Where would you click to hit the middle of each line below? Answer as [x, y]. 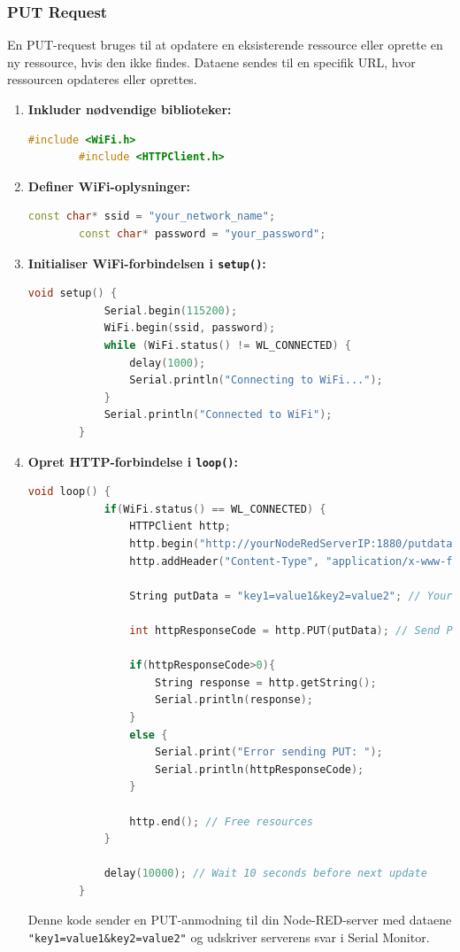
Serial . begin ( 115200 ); [171, 310]
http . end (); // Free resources [221, 821]
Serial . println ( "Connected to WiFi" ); [218, 415]
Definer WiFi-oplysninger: [109, 186]
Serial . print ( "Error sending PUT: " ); [268, 752]
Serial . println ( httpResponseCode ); [259, 769]
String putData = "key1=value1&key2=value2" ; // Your [291, 596]
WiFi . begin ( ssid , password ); [190, 328]
